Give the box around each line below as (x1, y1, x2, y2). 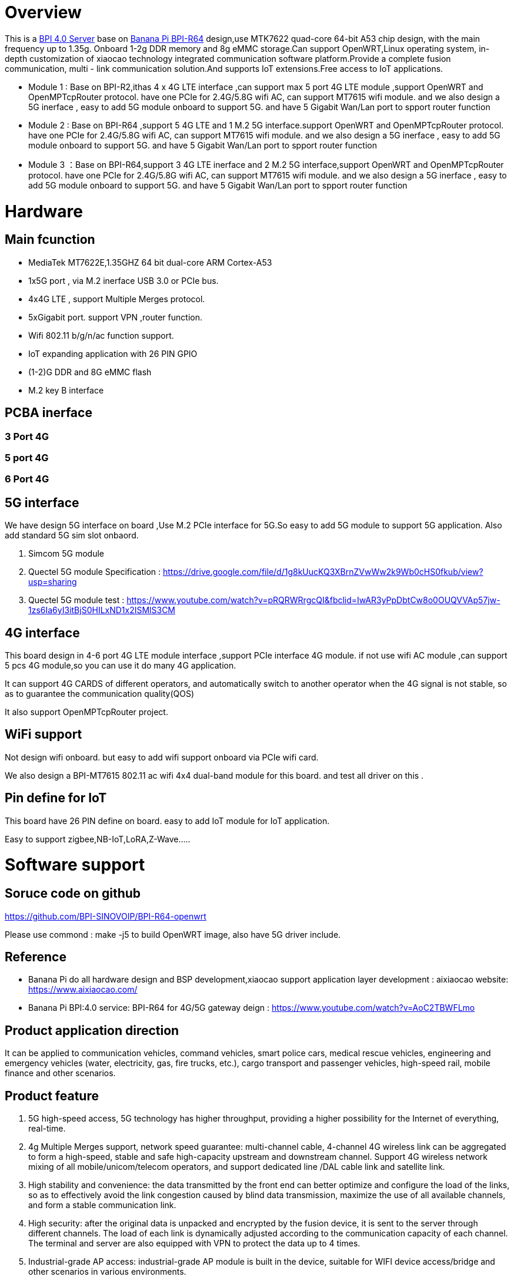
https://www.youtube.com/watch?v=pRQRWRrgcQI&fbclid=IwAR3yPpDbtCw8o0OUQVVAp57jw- (126, 595, 500, 606)
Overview (5, 2, 82, 22)
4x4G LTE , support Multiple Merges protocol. (28, 293, 205, 304)
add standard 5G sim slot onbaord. (5, 530, 139, 541)
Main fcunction (5, 232, 95, 247)
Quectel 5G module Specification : (28, 567, 161, 577)
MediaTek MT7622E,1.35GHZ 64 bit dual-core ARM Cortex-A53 (28, 257, 272, 267)
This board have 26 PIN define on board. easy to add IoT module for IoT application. (5, 815, 330, 826)
